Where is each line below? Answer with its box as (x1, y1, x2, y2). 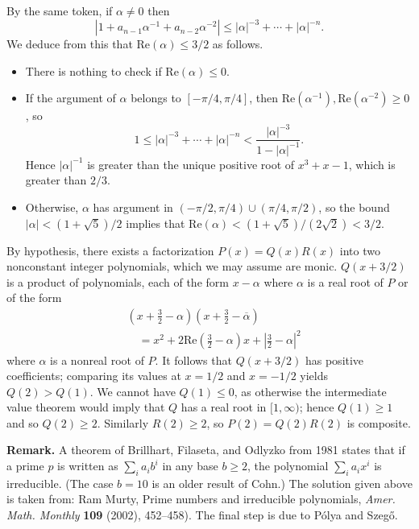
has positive (305, 351, 364, 368)
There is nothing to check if (25, 62, 162, 79)
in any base (162, 457, 218, 474)
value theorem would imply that (6, 399, 165, 415)
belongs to (131, 89, 181, 106)
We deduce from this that (6, 35, 133, 52)
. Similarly (97, 414, 149, 431)
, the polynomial (247, 457, 329, 474)
